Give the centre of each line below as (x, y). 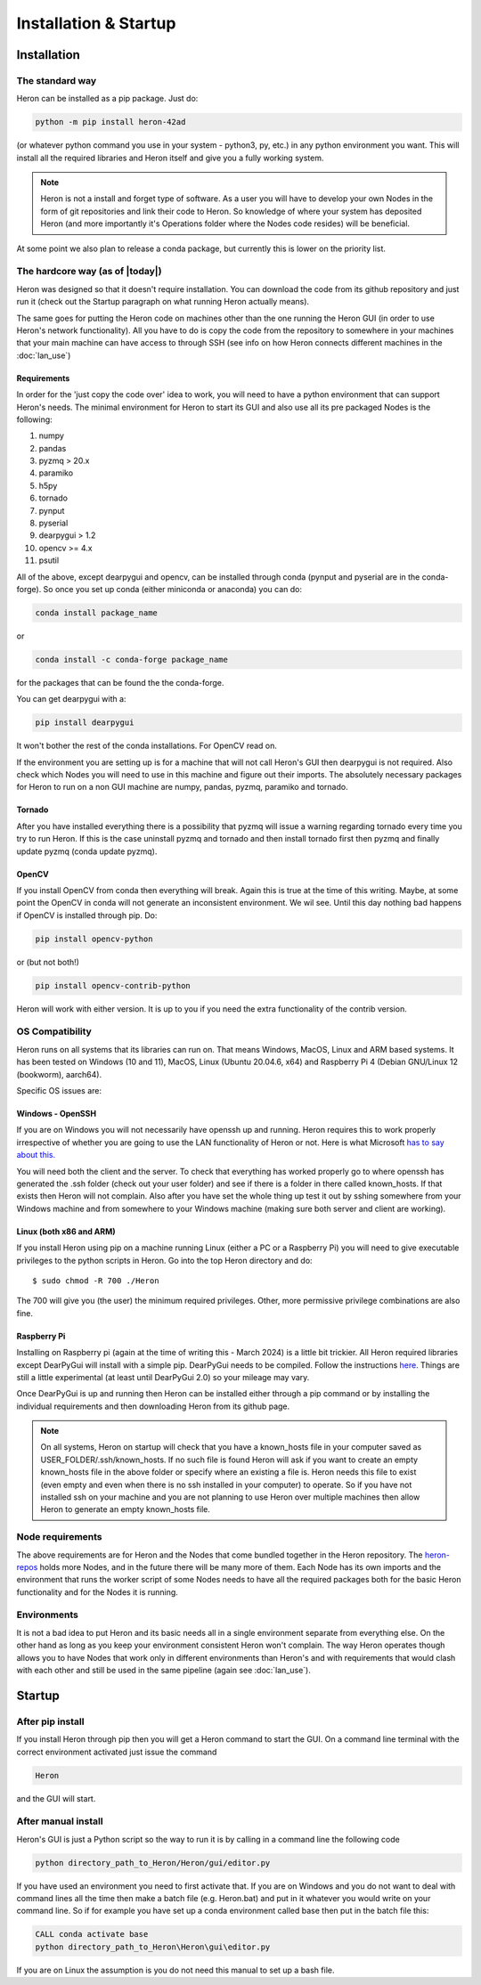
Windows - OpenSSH (57, 1114)
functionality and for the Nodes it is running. (97, 1592)
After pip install (50, 1721)
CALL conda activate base (92, 1934)
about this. (36, 1155)
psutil (49, 560)
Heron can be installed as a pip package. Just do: (107, 99)
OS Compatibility (54, 1031)
